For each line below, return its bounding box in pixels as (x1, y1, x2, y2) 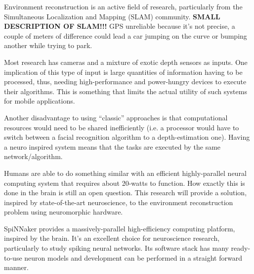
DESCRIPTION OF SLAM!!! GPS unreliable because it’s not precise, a (4, 21, 235, 31)
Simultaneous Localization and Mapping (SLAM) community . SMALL (4, 11, 220, 21)
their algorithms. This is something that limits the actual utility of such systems (4, 86, 247, 96)
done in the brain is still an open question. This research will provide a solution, (4, 187, 247, 198)
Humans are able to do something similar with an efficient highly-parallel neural (4, 167, 247, 178)
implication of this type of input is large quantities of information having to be (4, 66, 243, 77)
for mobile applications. (4, 96, 75, 106)
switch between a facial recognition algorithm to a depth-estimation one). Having (4, 132, 250, 142)
